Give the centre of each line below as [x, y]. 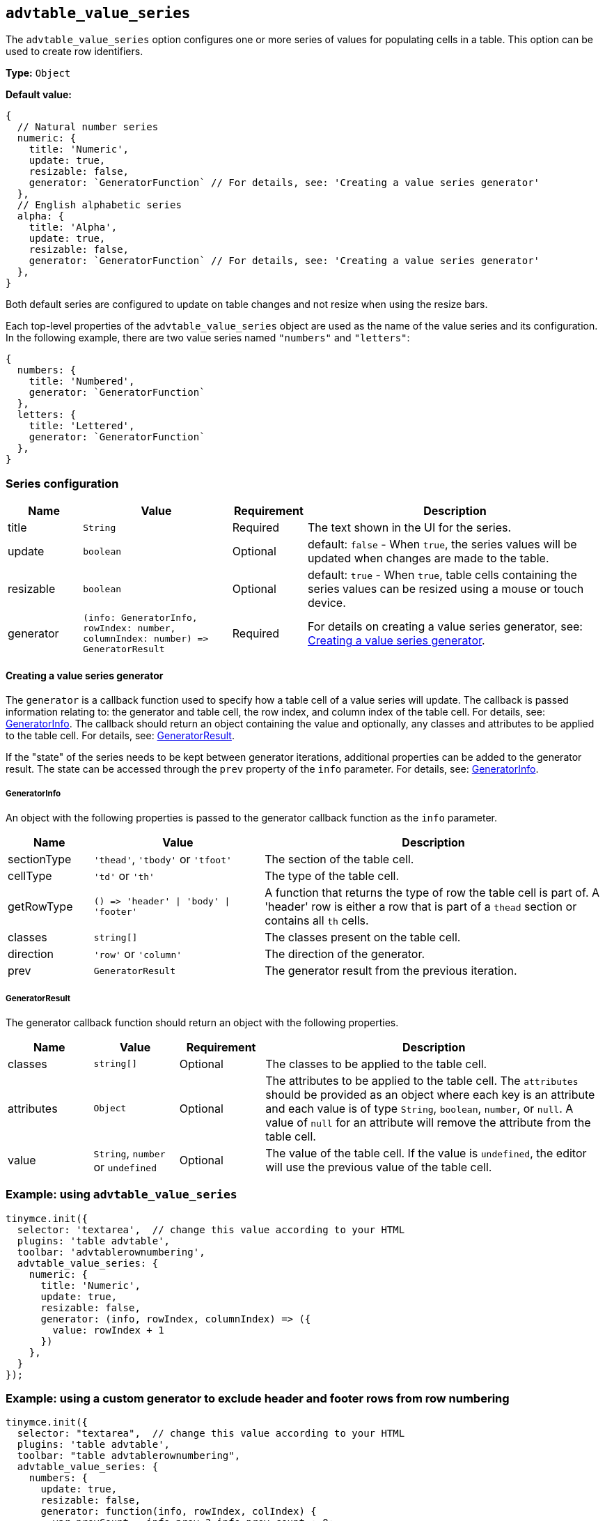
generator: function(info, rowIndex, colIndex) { [179, 1512]
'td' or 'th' [124, 876]
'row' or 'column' [138, 954]
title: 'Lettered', [82, 426]
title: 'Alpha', [73, 227]
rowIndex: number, [129, 628]
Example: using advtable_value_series [121, 1195]
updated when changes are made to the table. [429, 558]
